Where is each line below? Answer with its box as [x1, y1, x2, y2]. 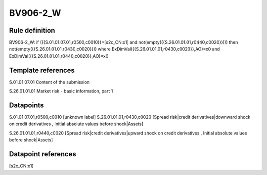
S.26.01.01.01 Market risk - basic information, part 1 [9, 88, 113, 94]
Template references [9, 66, 75, 74]
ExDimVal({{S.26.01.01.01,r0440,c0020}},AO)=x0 [9, 53, 109, 59]
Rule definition [9, 26, 55, 35]
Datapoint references [9, 150, 77, 158]
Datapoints [9, 101, 44, 109]
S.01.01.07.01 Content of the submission [9, 79, 90, 85]
